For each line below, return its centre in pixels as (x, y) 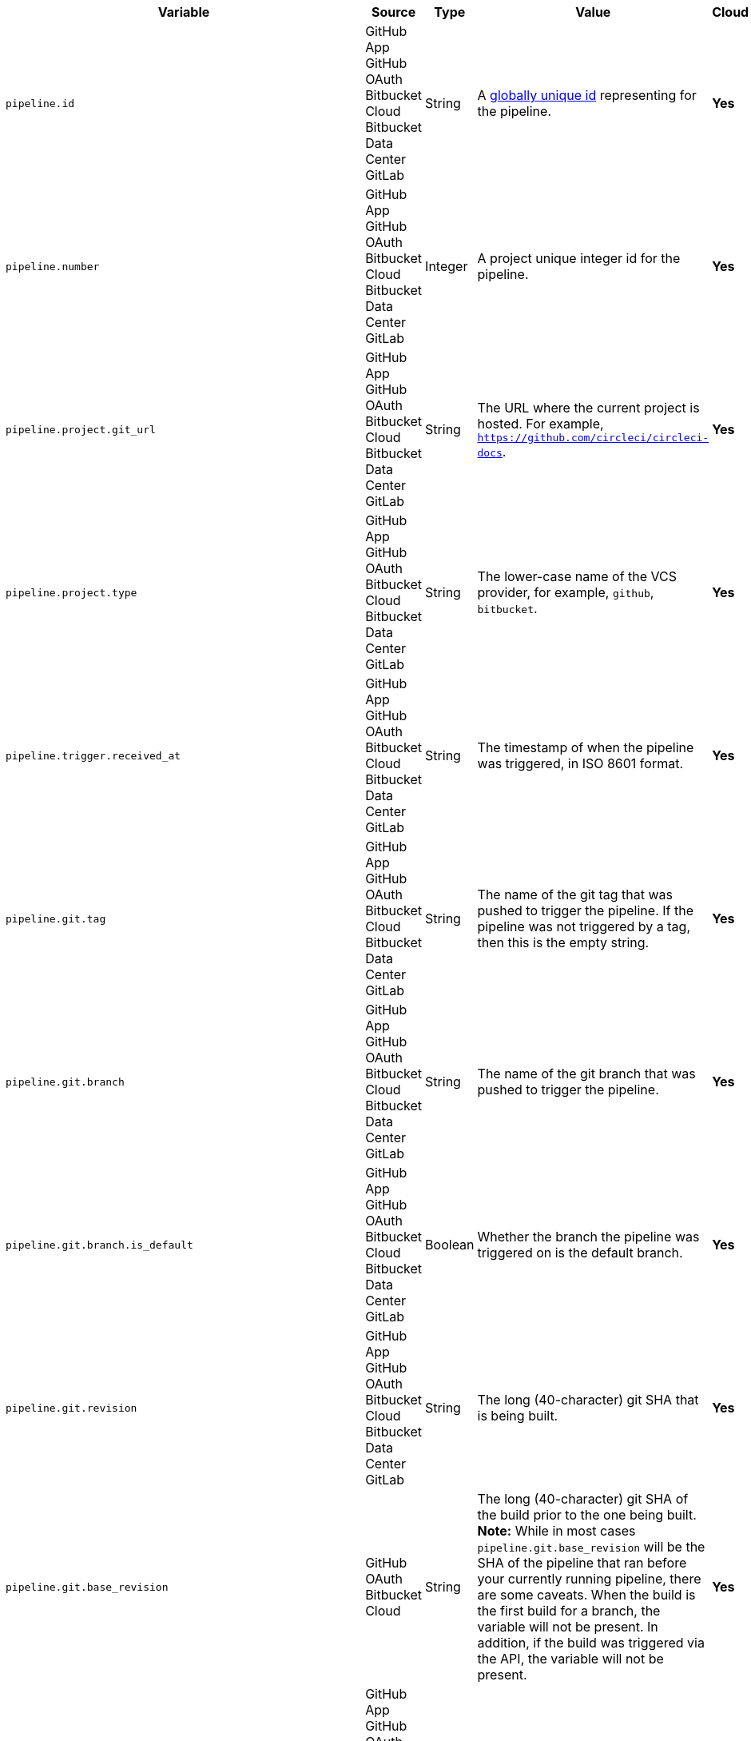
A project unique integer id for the (579, 258)
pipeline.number (53, 266)
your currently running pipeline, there (589, 1579)
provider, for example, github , (566, 592)
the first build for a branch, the (569, 1611)
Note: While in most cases (556, 1531)
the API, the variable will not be (570, 1659)
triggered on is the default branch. (580, 1253)
